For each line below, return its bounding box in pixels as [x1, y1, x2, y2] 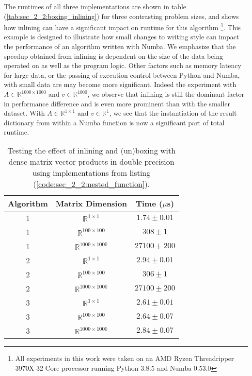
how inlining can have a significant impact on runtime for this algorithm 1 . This [4, 21, 241, 32]
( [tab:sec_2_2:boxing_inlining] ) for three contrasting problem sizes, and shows [4, 11, 239, 21]
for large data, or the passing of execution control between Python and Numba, [4, 69, 240, 80]
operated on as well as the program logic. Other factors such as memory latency [4, 60, 241, 70]
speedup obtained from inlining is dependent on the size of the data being [4, 51, 223, 61]
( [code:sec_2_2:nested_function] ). [33, 178, 150, 189]
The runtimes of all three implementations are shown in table [4, 1, 186, 11]
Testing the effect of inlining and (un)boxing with [7, 144, 176, 156]
